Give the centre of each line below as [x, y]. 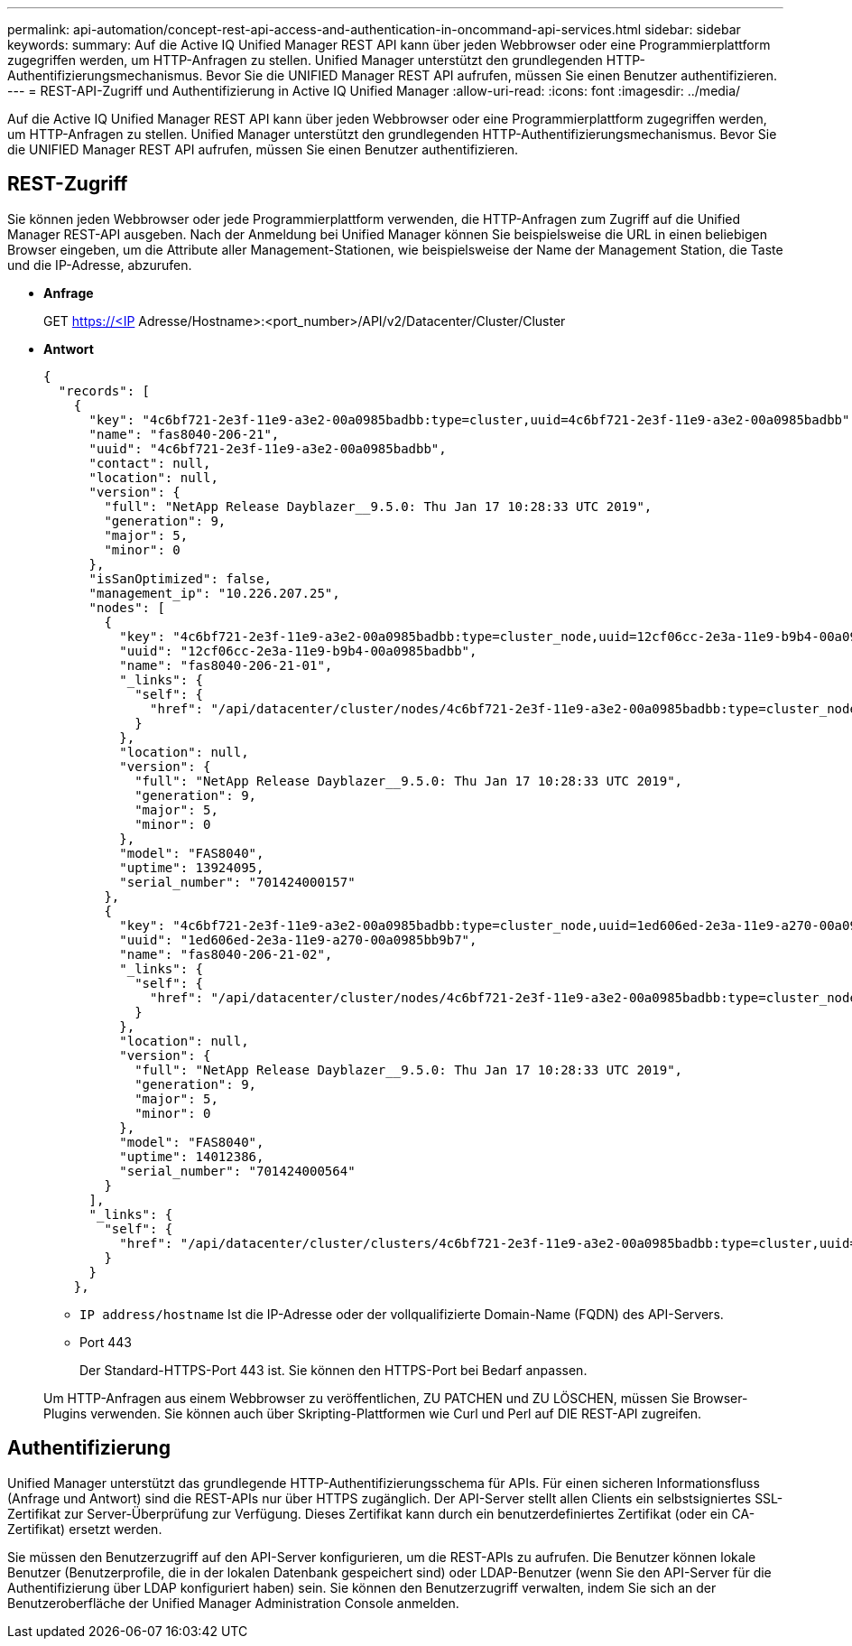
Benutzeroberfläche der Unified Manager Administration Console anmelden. [233, 1603]
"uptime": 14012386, [192, 1156]
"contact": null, [150, 463]
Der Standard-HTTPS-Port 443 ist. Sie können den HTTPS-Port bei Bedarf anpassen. [333, 1370]
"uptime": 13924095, [192, 867]
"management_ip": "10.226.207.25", [214, 593]
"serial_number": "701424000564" [237, 1171]
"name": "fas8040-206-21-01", [226, 665]
